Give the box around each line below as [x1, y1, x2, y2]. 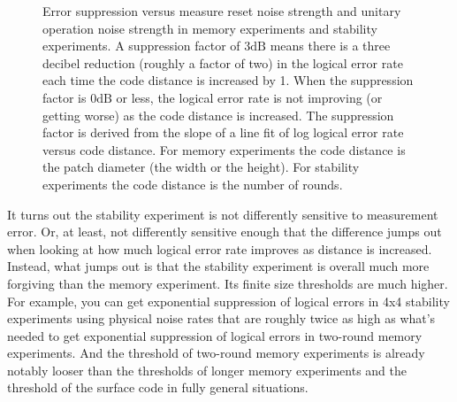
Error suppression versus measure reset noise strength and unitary [42, 2, 401, 19]
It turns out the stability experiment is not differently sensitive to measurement [7, 205, 438, 223]
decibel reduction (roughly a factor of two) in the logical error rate [42, 53, 403, 72]
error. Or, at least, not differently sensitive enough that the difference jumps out [7, 222, 442, 241]
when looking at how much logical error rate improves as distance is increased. [7, 239, 432, 258]
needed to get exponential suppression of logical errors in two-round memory [7, 326, 423, 344]
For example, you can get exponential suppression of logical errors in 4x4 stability [7, 291, 450, 310]
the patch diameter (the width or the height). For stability [42, 158, 360, 176]
